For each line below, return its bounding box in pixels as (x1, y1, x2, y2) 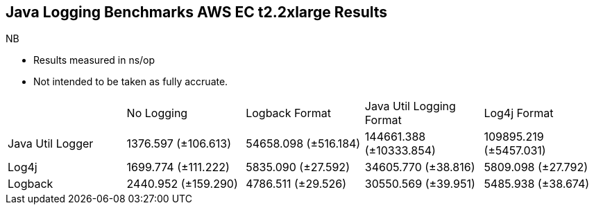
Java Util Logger (8, 137, 94, 151)
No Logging (126, 106, 188, 121)
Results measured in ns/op (33, 54, 155, 67)
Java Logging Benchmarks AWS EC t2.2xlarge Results (6, 3, 388, 21)
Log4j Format (484, 106, 554, 121)
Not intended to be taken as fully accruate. (33, 76, 228, 88)
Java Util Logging (364, 99, 456, 114)
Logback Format (246, 106, 331, 121)
